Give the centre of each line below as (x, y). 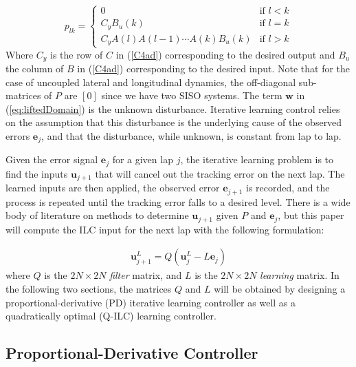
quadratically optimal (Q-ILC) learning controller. (111, 316)
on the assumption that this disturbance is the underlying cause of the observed (174, 122)
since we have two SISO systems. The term (192, 95)
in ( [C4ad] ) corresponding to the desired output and (225, 54)
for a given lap (143, 159)
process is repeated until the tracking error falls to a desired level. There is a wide (178, 201)
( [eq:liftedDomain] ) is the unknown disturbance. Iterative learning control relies (173, 108)
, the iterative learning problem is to (257, 159)
